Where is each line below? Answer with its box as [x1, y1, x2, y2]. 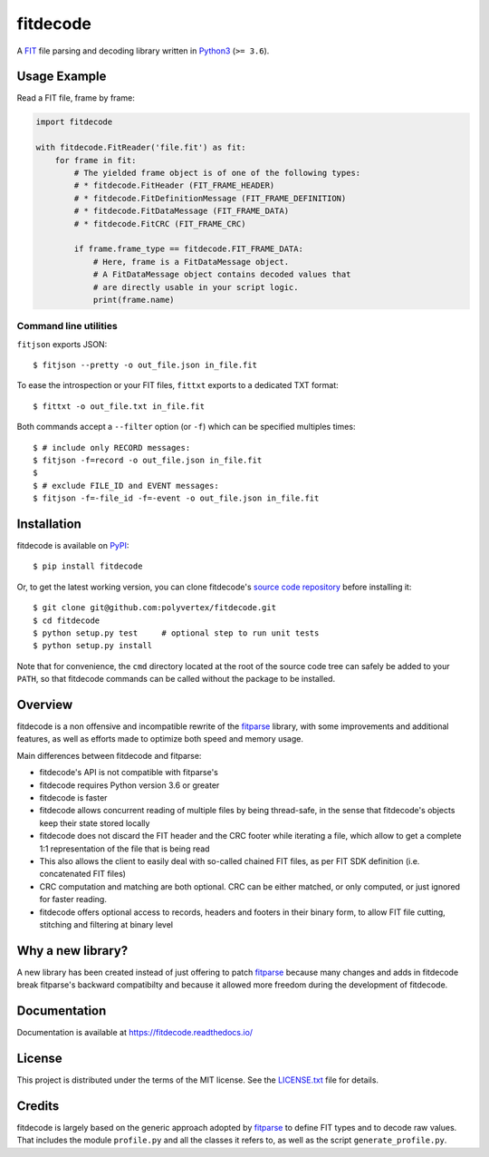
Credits [16, 1098, 60, 1113]
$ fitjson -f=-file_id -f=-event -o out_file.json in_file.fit [33, 493, 320, 503]
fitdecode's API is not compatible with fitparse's [39, 767, 219, 778]
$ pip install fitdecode [33, 561, 143, 571]
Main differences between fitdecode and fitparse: [16, 750, 202, 761]
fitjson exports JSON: [16, 338, 108, 349]
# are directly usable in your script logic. [92, 282, 299, 292]
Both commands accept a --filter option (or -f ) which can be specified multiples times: [16, 422, 356, 433]
